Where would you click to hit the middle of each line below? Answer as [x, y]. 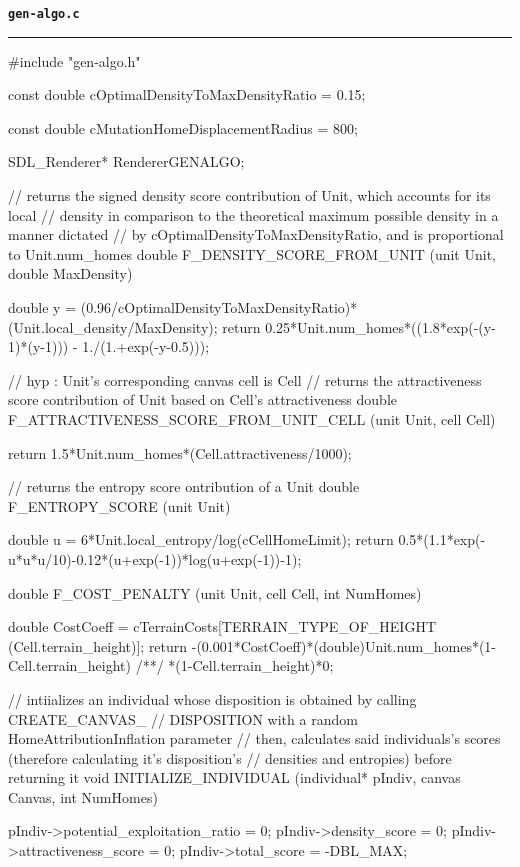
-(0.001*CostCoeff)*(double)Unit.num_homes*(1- [344, 645]
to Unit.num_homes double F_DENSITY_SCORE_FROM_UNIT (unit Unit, [252, 253]
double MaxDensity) [70, 273]
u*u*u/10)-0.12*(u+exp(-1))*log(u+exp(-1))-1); [155, 558]
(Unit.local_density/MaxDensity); [113, 326]
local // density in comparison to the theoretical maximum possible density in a [253, 214]
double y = [42, 307]
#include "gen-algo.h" [74, 60]
